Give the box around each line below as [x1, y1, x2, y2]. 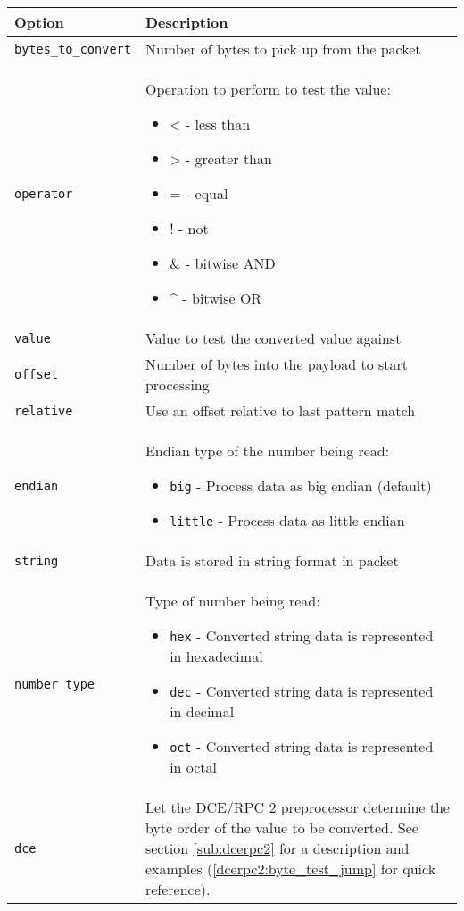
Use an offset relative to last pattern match [145, 400, 416, 421]
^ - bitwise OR [170, 288, 262, 308]
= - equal [170, 183, 228, 204]
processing [145, 374, 210, 395]
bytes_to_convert [14, 41, 131, 56]
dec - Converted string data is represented [170, 681, 434, 701]
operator [14, 186, 73, 201]
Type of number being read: [145, 590, 320, 611]
